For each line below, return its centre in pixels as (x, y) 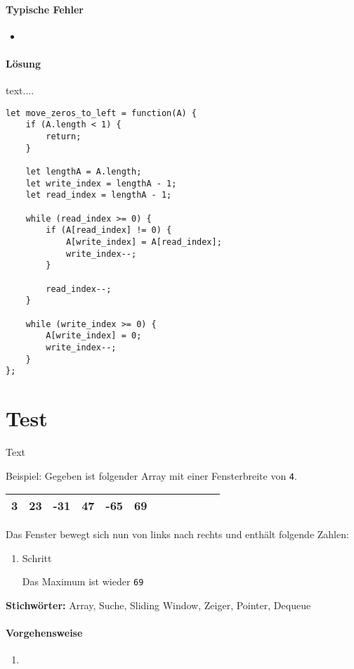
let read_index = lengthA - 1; (99, 195)
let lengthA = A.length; (84, 172)
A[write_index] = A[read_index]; (144, 242)
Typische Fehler (45, 9)
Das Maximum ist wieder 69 (83, 581)
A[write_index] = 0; (94, 336)
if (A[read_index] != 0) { (109, 230)
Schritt (37, 557)
